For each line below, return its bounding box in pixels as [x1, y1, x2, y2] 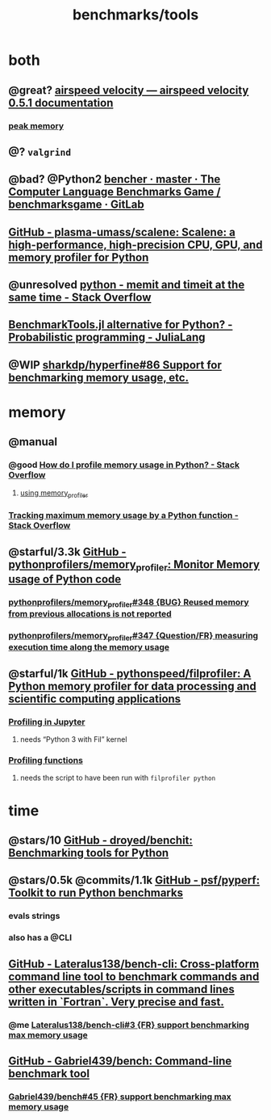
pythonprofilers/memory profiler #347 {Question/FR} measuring [8, 630, 259, 643]
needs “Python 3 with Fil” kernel [19, 735, 127, 744]
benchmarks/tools [72, 6, 199, 24]
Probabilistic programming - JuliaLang [8, 331, 206, 344]
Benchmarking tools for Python [8, 846, 169, 860]
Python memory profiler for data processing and [8, 679, 256, 693]
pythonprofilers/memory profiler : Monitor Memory [8, 558, 261, 574]
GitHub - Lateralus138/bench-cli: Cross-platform [8, 957, 260, 971]
